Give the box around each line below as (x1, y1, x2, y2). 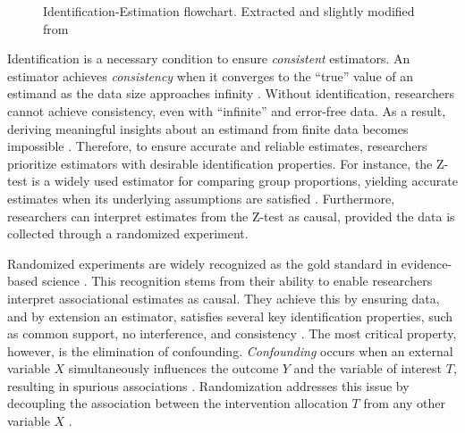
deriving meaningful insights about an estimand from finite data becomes (7, 119, 409, 137)
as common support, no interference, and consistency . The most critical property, (7, 324, 457, 343)
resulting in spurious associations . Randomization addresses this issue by (7, 376, 410, 395)
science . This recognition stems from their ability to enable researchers (41, 271, 433, 290)
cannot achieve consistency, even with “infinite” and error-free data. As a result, (7, 101, 446, 120)
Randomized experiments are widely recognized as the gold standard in (7, 254, 398, 272)
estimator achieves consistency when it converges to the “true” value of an (7, 66, 413, 85)
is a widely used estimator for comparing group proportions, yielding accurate (31, 171, 458, 190)
